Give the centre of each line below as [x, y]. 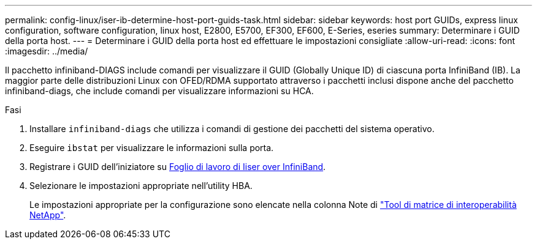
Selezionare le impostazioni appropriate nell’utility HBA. [141, 186]
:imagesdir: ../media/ [47, 51]
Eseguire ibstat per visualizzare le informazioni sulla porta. [152, 148]
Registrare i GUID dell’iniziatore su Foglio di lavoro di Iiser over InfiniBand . [178, 167]
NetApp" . [48, 215]
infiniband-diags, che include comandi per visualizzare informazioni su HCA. [159, 91]
